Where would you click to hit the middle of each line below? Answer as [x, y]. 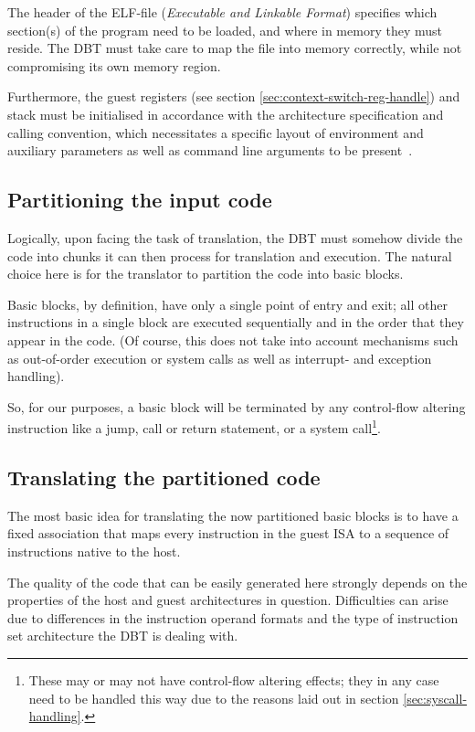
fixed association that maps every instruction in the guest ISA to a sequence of [228, 533]
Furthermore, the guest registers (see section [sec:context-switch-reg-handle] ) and [234, 96]
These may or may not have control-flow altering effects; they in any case [234, 679]
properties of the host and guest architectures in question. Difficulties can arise [228, 600]
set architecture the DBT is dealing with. [123, 636]
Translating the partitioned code [164, 477]
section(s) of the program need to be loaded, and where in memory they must [225, 30]
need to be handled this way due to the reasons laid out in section [214, 698]
